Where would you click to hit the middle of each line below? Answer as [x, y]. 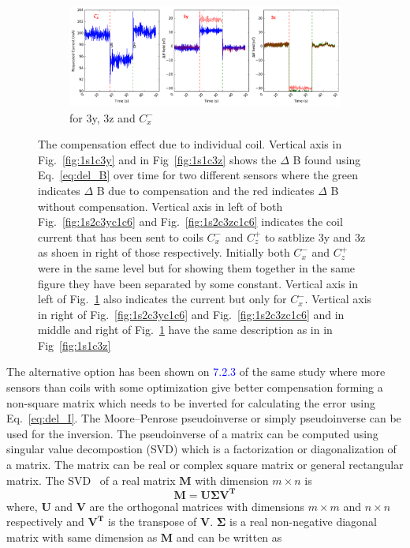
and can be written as [229, 537]
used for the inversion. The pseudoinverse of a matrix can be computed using [192, 433]
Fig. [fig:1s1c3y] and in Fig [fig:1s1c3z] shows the [157, 159]
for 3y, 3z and [102, 117]
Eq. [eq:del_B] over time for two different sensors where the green [198, 175]
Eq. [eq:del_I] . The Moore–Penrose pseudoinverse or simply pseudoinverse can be [204, 418]
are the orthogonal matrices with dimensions [197, 506]
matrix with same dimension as [82, 537]
